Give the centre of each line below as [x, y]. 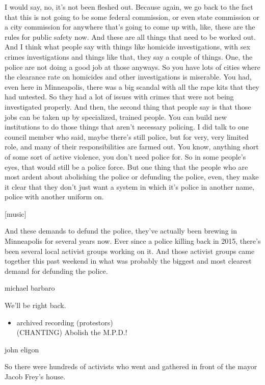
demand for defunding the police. [56, 271]
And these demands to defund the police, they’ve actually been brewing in [121, 231]
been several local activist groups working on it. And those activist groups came [130, 251]
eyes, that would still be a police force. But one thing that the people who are [126, 166]
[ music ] [16, 213]
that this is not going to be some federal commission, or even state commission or [132, 17]
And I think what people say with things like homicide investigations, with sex [127, 47]
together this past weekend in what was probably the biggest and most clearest [128, 261]
